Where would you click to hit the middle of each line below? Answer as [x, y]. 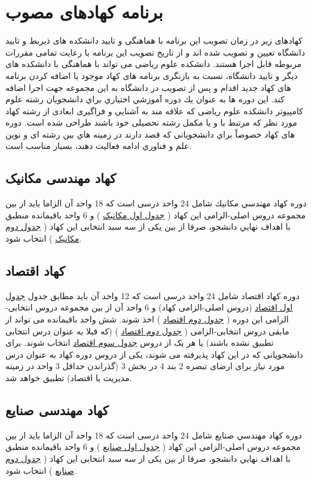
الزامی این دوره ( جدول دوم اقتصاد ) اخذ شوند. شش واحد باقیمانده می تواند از [147, 319]
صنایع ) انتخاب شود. [41, 470]
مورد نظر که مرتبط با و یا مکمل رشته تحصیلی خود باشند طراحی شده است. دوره [151, 122]
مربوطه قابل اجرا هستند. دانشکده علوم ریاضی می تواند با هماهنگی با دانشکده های [154, 64]
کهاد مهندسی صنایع [57, 410]
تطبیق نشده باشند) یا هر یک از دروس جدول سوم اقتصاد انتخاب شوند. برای [140, 343]
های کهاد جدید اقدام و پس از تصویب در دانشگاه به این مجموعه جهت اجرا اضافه [148, 87]
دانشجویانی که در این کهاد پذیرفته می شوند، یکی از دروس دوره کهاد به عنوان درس [154, 354]
